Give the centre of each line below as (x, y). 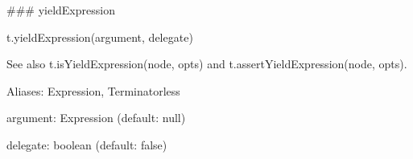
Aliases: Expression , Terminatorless (93, 90)
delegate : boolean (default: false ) (87, 144)
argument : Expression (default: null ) (96, 118)
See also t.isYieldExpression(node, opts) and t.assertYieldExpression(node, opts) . (207, 64)
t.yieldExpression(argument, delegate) (100, 37)
